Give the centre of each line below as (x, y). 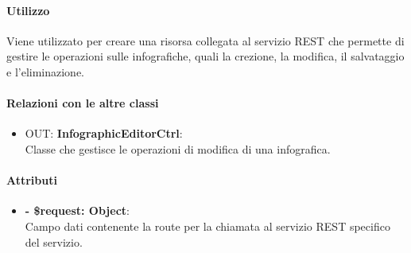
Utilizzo (28, 10)
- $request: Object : (77, 210)
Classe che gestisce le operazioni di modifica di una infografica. (178, 148)
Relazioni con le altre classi (83, 103)
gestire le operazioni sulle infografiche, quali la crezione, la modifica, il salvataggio (205, 56)
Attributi (32, 180)
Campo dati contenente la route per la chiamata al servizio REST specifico (207, 226)
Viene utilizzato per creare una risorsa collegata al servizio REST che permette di (205, 40)
